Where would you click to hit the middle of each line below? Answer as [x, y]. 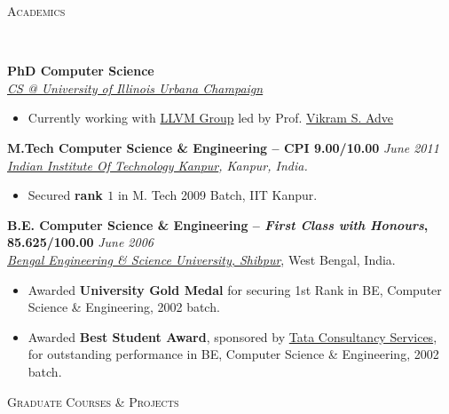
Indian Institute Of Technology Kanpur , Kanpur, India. [158, 165]
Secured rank [65, 195]
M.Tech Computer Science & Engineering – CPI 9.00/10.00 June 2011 [223, 147]
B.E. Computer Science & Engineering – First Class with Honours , [218, 224]
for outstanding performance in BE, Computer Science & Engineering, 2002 [233, 354]
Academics [36, 11]
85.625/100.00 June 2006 [80, 242]
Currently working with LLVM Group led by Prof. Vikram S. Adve [211, 118]
